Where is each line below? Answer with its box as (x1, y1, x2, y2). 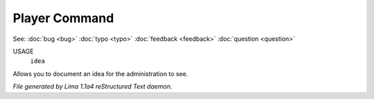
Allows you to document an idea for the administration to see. (12, 69, 188, 78)
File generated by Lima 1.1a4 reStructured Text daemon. (12, 82, 172, 91)
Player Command (12, 10, 114, 26)
